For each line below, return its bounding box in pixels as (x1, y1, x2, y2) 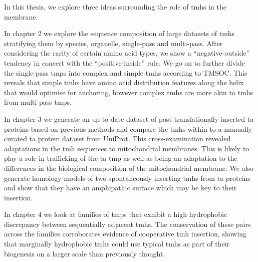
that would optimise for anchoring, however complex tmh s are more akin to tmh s (4, 87, 253, 97)
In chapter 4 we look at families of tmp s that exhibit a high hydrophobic (4, 209, 227, 219)
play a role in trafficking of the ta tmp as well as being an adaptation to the (4, 153, 237, 163)
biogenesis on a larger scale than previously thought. (4, 248, 165, 258)
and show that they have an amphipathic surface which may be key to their (4, 182, 237, 193)
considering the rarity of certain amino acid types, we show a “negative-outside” (4, 48, 250, 58)
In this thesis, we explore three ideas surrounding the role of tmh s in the (4, 2, 227, 12)
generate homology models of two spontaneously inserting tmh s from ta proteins (4, 172, 250, 183)
